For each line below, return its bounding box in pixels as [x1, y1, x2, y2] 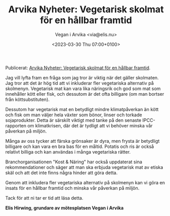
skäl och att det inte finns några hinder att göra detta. [5, 169, 118, 176]
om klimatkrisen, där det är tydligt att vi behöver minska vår [27, 122, 153, 128]
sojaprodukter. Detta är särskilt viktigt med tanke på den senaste [5, 117, 142, 123]
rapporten [5, 122, 27, 128]
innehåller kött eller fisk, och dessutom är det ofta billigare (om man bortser [5, 91, 164, 97]
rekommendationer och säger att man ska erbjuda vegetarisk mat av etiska [5, 164, 163, 170]
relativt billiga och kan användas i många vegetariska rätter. [5, 148, 131, 155]
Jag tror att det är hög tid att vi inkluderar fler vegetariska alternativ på [5, 80, 154, 86]
